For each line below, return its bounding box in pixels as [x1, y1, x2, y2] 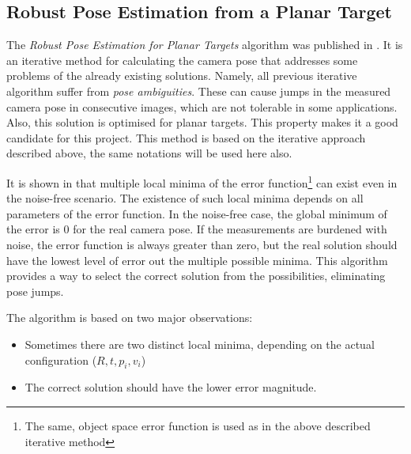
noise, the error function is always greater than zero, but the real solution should [6, 236, 398, 252]
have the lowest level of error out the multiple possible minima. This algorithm [6, 252, 388, 268]
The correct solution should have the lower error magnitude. [25, 379, 317, 395]
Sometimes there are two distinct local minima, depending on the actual [25, 335, 375, 352]
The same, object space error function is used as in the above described [25, 417, 371, 433]
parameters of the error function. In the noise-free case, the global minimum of [6, 205, 387, 221]
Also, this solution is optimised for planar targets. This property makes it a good [6, 114, 398, 131]
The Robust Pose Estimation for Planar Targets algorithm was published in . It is [6, 36, 403, 53]
